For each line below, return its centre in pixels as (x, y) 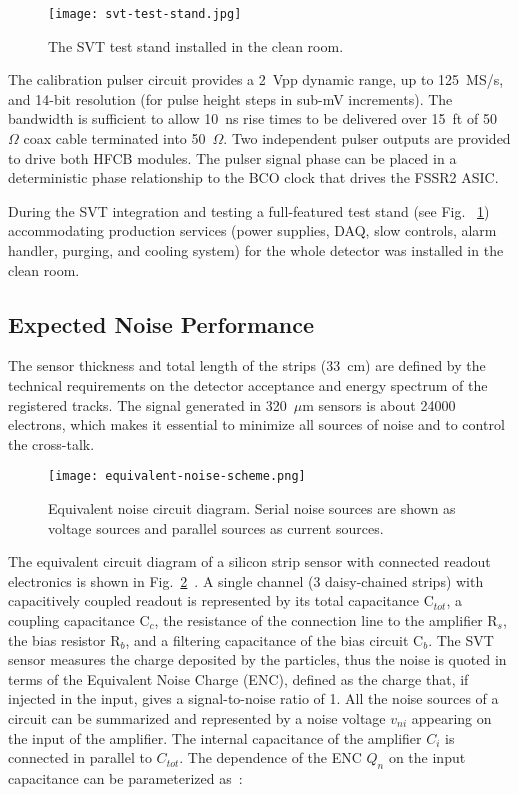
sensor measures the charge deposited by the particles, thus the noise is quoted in (257, 659)
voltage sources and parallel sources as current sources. (216, 527)
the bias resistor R (64, 639)
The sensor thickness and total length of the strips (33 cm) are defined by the (247, 365)
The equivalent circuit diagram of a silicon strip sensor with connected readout (249, 561)
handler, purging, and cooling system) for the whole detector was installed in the (256, 250)
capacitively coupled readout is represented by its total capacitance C (221, 600)
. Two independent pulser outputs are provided (367, 138)
